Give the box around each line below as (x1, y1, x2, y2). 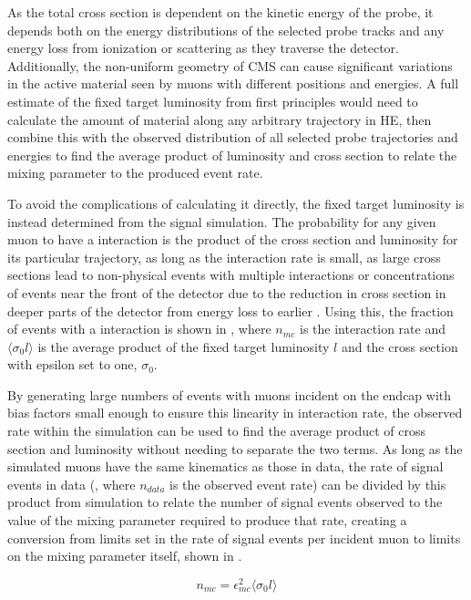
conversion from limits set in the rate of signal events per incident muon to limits (7, 528, 461, 547)
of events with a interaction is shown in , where (7, 319, 271, 338)
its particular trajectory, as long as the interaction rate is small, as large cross (7, 247, 441, 266)
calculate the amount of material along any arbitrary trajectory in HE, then (7, 109, 432, 129)
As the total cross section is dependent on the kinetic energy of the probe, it (7, 3, 434, 21)
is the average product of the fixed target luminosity (37, 336, 330, 356)
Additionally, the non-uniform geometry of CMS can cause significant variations (7, 56, 453, 75)
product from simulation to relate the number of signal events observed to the (7, 492, 443, 512)
